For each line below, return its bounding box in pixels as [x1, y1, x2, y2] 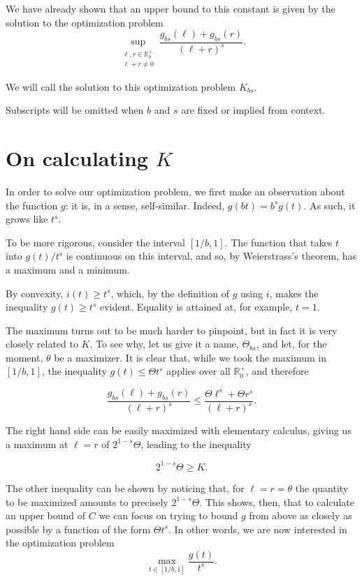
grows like [6, 211, 48, 226]
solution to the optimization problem [6, 15, 164, 29]
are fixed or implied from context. [181, 103, 326, 117]
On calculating [6, 144, 148, 172]
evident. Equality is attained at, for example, [99, 299, 293, 314]
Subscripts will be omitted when [6, 103, 144, 117]
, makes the [269, 285, 319, 300]
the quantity [295, 480, 349, 495]
